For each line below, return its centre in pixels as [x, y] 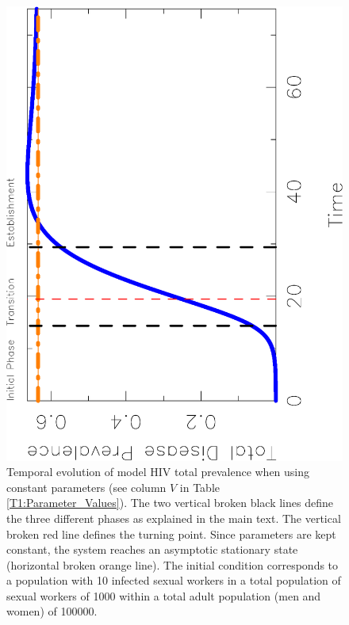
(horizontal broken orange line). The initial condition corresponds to [173, 564]
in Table [200, 487]
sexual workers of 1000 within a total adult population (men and [164, 595]
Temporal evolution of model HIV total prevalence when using [158, 472]
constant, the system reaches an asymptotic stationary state [152, 549]
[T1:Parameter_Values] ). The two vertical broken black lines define [170, 503]
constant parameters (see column [86, 487]
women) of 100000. [52, 611]
